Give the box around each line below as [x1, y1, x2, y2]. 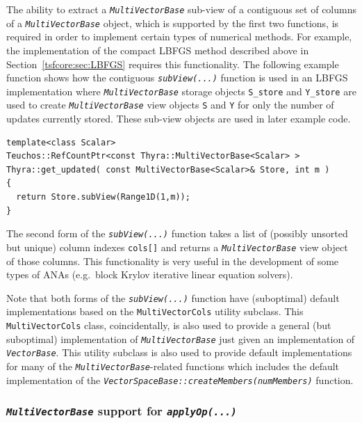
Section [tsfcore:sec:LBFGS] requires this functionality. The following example [6, 56, 339, 71]
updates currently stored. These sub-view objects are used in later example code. [6, 111, 351, 126]
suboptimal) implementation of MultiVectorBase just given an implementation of [6, 331, 355, 346]
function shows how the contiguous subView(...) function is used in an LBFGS [6, 70, 348, 85]
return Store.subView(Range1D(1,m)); [16, 192, 190, 202]
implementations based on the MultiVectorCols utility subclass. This [6, 304, 304, 319]
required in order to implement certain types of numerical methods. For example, [6, 29, 352, 44]
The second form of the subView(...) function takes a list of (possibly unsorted [6, 226, 348, 241]
